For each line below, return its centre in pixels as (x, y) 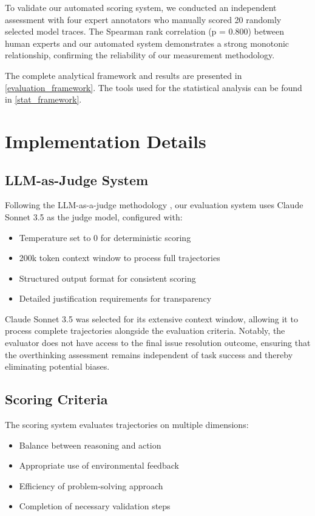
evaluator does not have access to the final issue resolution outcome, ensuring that (158, 343)
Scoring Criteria (56, 399)
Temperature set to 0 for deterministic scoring (105, 237)
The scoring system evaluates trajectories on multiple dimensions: (127, 425)
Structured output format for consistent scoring (107, 278)
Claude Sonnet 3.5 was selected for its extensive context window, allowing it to (151, 318)
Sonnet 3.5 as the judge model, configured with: (94, 216)
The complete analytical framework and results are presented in (124, 75)
